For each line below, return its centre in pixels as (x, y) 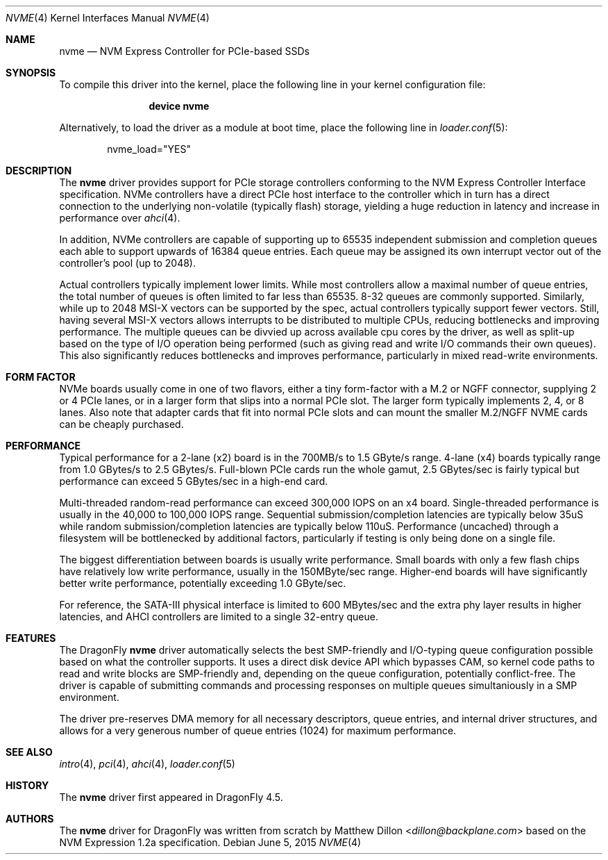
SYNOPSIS (31, 73)
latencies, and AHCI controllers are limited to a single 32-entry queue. (219, 617)
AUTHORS (30, 819)
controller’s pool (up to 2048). (127, 263)
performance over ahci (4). (120, 218)
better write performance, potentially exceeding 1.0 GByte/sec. (203, 583)
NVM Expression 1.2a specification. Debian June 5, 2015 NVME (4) (210, 842)
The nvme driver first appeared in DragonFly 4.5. (171, 797)
